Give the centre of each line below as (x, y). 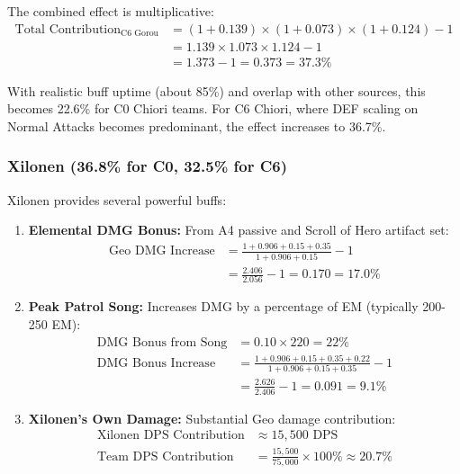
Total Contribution (68, 29)
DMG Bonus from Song (162, 342)
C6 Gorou (140, 34)
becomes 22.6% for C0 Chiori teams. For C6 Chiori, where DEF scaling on (213, 108)
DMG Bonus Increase (156, 363)
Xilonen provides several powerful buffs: (117, 199)
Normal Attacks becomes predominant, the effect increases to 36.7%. (197, 125)
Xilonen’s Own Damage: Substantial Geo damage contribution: (212, 418)
